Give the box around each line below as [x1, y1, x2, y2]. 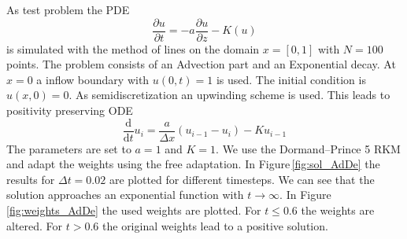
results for [6, 171, 55, 187]
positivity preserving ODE [6, 102, 133, 119]
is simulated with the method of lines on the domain [6, 40, 260, 57]
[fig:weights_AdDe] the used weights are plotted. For [6, 202, 261, 219]
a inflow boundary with [36, 71, 150, 87]
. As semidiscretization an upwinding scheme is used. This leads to [68, 86, 390, 103]
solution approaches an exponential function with [6, 186, 244, 203]
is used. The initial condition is [216, 71, 366, 87]
